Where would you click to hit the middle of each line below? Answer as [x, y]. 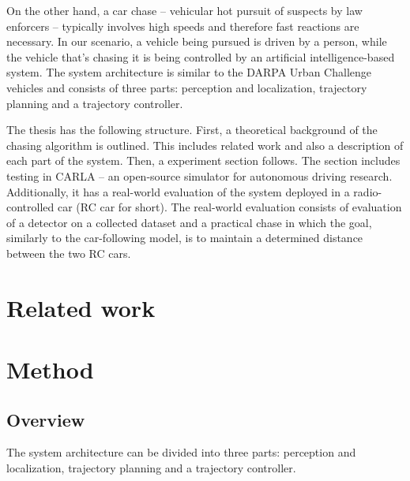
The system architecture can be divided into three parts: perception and [181, 452]
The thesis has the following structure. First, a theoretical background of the [192, 130]
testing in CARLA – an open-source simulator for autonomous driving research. [199, 175]
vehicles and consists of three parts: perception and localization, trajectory [187, 87]
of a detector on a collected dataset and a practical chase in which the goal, [189, 222]
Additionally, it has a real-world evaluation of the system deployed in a [178, 191]
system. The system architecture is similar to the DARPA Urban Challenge [189, 72]
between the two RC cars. [69, 253]
